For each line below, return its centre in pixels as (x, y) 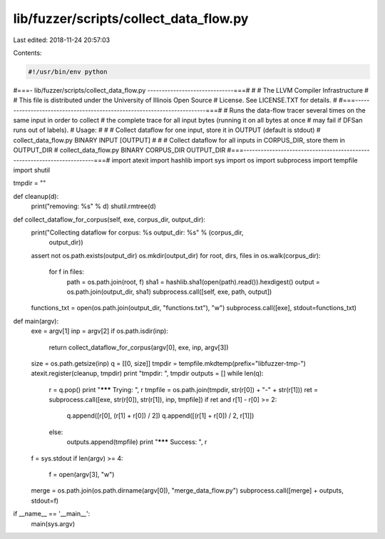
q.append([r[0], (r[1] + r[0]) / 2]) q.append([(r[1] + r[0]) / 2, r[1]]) (160, 416)
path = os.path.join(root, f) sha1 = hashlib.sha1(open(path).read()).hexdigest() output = (193, 282)
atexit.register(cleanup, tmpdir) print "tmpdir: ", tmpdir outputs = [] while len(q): (147, 374)
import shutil (31, 170)
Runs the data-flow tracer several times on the (298, 110)
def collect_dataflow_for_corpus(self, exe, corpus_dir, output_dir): (109, 219)
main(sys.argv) (53, 523)
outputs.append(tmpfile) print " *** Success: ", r (137, 442)
